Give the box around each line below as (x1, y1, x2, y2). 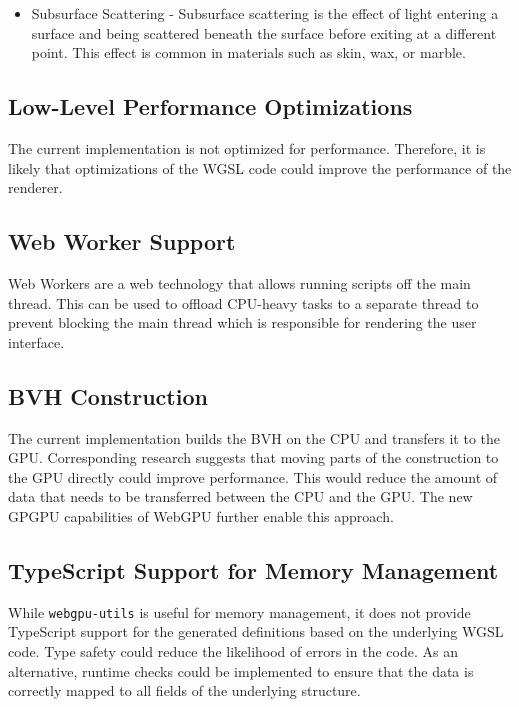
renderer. (8, 177, 63, 198)
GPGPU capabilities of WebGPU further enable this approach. (8, 505, 394, 526)
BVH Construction (8, 380, 208, 411)
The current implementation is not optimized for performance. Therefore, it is (8, 137, 486, 158)
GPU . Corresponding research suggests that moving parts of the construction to (8, 447, 499, 468)
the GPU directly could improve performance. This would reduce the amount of (8, 466, 498, 487)
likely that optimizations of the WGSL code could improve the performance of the (8, 157, 512, 178)
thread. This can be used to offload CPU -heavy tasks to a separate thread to (8, 292, 479, 313)
